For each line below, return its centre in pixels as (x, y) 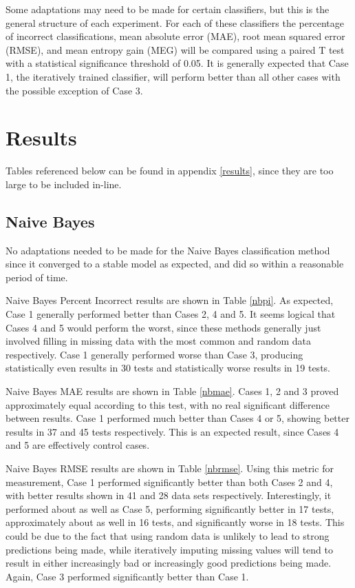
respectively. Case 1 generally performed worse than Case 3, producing (154, 354)
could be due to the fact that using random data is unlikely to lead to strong (168, 535)
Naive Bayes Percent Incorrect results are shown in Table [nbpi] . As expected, (170, 300)
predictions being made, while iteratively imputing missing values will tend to (170, 549)
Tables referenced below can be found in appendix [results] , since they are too (170, 171)
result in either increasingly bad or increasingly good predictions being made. (169, 563)
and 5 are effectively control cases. (78, 445)
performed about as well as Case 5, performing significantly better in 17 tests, (170, 508)
